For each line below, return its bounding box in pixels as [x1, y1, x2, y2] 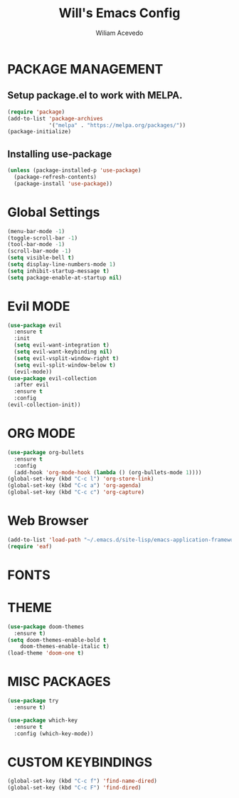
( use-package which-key [7, 717, 78, 724]
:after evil [14, 382, 50, 389]
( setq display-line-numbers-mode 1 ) [7, 261, 116, 268]
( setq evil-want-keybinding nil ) [14, 348, 113, 356]
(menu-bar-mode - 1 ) [7, 227, 65, 235]
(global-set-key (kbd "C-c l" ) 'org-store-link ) [7, 476, 154, 483]
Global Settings [7, 204, 100, 220]
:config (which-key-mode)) [14, 730, 94, 737]
